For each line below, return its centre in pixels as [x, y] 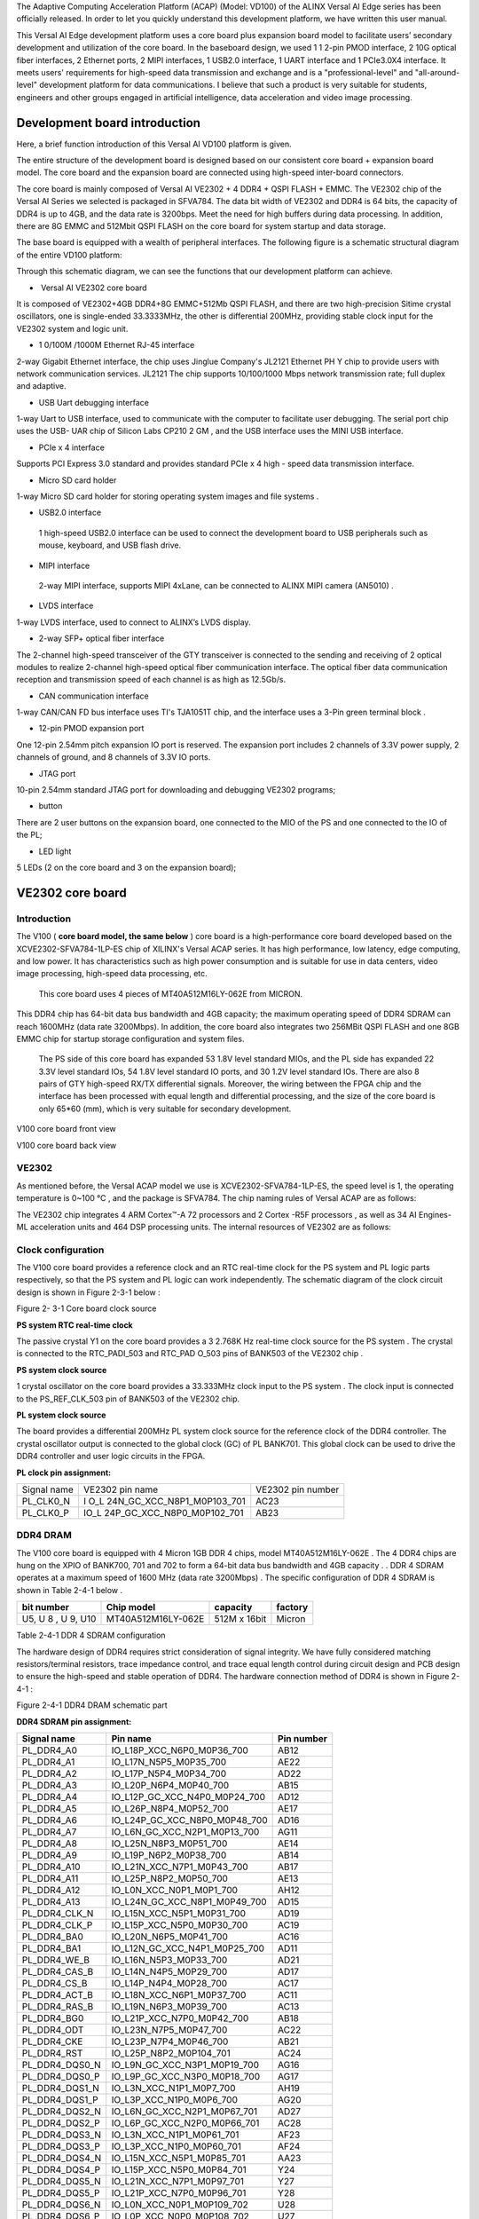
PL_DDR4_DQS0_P [61, 2076]
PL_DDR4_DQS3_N [62, 2135]
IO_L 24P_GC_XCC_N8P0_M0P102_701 [163, 1512]
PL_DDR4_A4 [50, 1797]
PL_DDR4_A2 [49, 1773]
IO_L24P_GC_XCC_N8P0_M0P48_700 [189, 1820]
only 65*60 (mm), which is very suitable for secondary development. [165, 1109]
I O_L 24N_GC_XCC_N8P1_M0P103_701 [164, 1501]
